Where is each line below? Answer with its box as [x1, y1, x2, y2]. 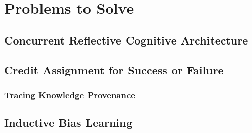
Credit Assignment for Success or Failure [4, 62, 224, 77]
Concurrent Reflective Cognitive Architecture [4, 32, 248, 48]
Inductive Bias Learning [4, 115, 133, 130]
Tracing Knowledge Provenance [4, 88, 135, 101]
